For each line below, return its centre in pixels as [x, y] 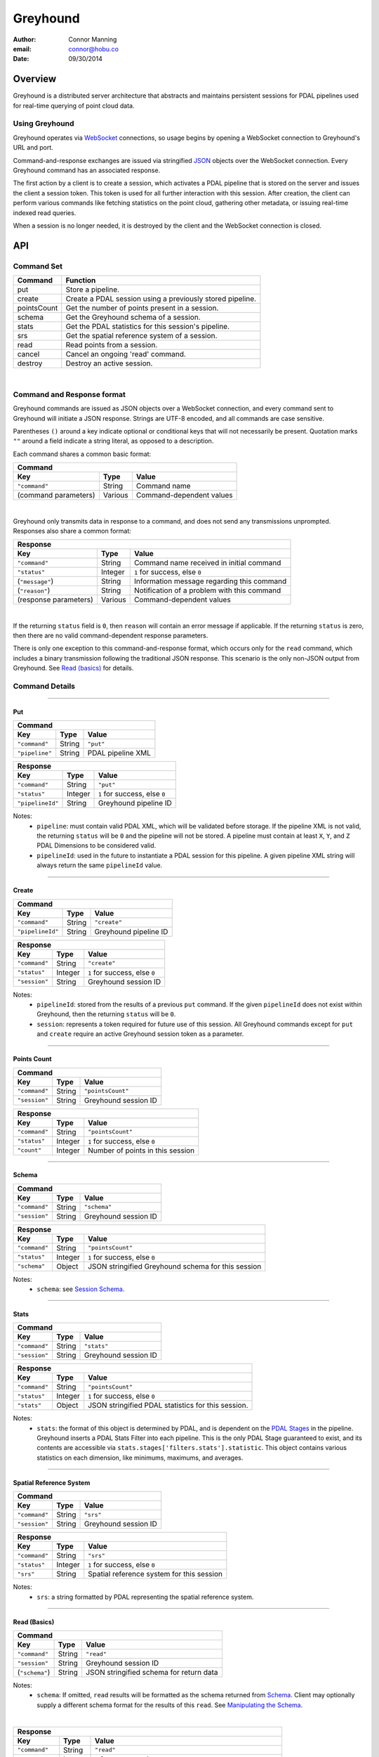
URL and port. [33, 148]
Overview [35, 79]
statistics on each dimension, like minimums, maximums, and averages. [140, 1458]
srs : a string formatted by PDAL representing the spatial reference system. [145, 1597]
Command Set [38, 266]
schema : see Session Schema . [81, 1289]
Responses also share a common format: [72, 531]
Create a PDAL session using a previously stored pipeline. [161, 299]
